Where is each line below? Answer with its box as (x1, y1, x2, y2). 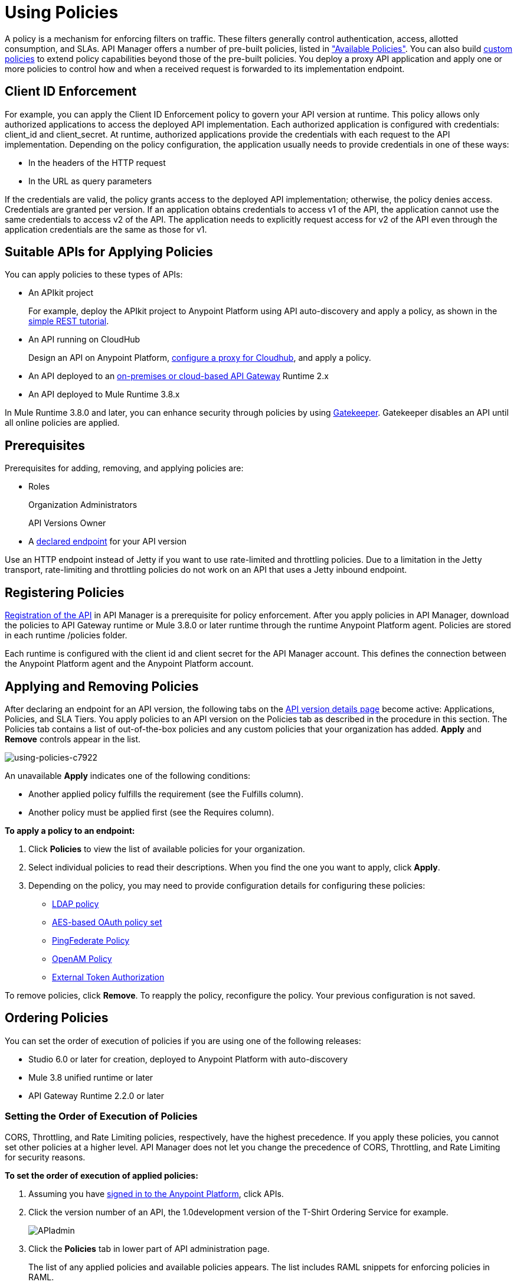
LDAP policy (52, 898, 99, 909)
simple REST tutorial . (28, 316, 109, 327)
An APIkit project (28, 288, 93, 298)
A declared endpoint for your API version (28, 536, 187, 547)
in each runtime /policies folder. (5, 630, 127, 641)
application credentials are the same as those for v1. (5, 224, 207, 234)
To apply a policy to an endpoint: (5, 825, 135, 836)
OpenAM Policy (52, 953, 112, 964)
